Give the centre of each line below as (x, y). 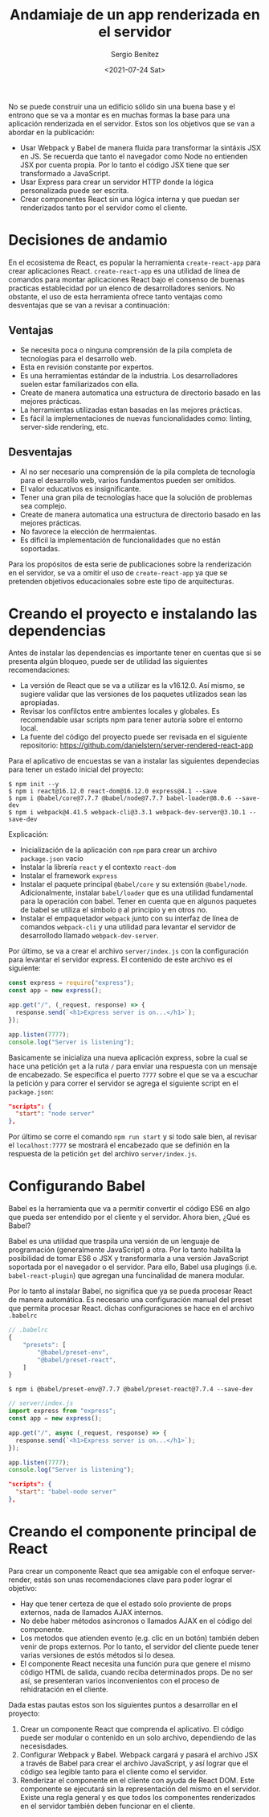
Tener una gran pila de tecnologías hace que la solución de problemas (136, 497)
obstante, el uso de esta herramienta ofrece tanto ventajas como (116, 296)
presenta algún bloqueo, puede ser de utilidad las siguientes (108, 661)
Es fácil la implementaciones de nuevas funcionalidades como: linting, (136, 418)
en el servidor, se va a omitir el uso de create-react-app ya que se (118, 572)
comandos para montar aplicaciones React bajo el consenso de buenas (126, 279)
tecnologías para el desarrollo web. (78, 358)
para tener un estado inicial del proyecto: (76, 769)
